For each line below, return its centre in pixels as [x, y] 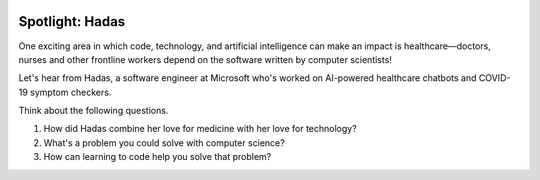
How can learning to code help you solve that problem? [157, 157]
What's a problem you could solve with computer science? [164, 142]
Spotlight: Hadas [72, 21]
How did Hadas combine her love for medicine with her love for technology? [200, 129]
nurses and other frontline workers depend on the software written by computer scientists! [205, 59]
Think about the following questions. [93, 111]
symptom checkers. [71, 92]
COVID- [494, 78]
